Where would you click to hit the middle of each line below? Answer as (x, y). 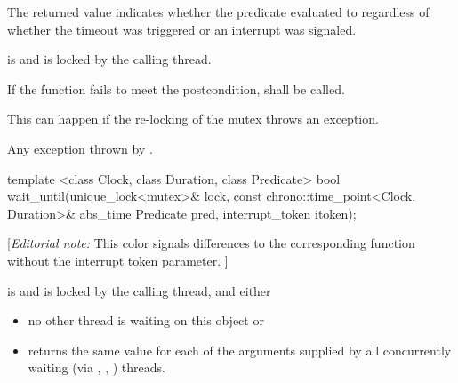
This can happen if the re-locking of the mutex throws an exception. (193, 119)
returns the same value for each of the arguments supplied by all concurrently (240, 350)
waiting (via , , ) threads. (96, 367)
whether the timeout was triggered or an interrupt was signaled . (182, 29)
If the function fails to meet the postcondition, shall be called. (176, 88)
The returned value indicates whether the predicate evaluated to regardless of (218, 12)
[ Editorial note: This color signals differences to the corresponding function (211, 243)
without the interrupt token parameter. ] (118, 260)
